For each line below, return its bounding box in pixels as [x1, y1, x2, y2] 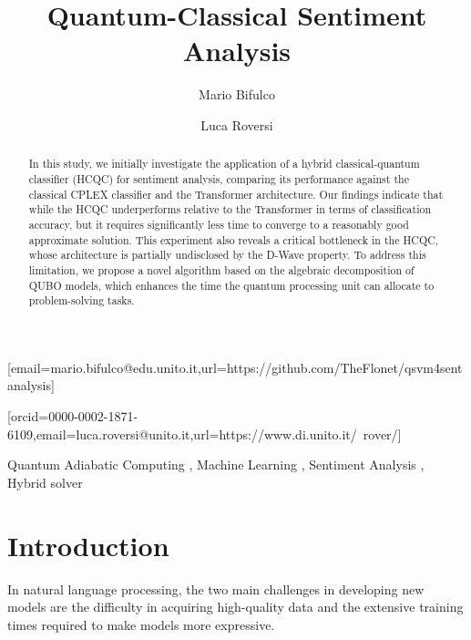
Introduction [7, 526, 169, 563]
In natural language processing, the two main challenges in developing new [7, 579, 425, 598]
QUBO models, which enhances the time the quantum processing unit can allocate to [28, 277, 435, 293]
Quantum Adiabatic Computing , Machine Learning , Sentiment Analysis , [7, 455, 425, 474]
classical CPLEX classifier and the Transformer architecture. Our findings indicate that [28, 186, 444, 201]
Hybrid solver [7, 472, 83, 491]
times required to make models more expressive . [7, 614, 275, 634]
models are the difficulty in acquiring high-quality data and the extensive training [7, 597, 464, 616]
